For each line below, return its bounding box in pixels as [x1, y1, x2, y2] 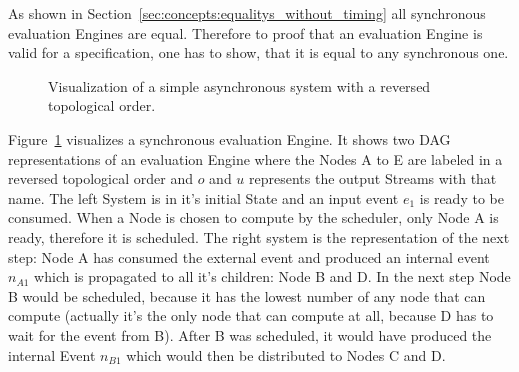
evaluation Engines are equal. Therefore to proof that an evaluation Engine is [8, 22, 483, 43]
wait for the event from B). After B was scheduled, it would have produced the [8, 324, 492, 345]
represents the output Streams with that [249, 168, 497, 189]
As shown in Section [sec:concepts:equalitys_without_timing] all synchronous [8, 3, 486, 23]
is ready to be [419, 187, 504, 208]
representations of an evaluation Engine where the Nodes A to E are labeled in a [8, 148, 503, 169]
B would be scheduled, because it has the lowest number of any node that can [8, 285, 486, 306]
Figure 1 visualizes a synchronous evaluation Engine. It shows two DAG [8, 128, 451, 149]
